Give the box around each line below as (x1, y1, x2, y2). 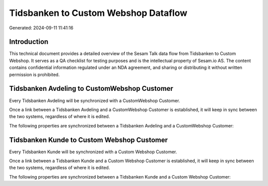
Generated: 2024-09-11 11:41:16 (9, 25, 74, 31)
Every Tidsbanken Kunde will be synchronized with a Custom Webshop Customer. (9, 149, 177, 155)
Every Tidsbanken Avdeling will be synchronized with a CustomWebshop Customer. (9, 97, 181, 104)
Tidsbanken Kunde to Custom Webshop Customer (9, 135, 168, 144)
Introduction (9, 38, 49, 46)
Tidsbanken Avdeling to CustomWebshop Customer (9, 84, 174, 93)
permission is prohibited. (9, 71, 60, 77)
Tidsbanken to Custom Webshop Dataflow (9, 7, 188, 18)
